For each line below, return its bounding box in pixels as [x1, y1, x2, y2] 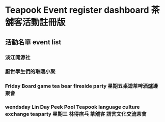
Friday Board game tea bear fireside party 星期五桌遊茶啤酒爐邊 [5, 83, 158, 90]
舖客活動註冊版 [5, 17, 66, 28]
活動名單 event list [5, 38, 61, 46]
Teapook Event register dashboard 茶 [5, 4, 160, 16]
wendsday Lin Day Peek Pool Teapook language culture [5, 104, 140, 111]
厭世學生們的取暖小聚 [5, 68, 55, 75]
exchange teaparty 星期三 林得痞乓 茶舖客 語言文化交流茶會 [5, 111, 147, 118]
